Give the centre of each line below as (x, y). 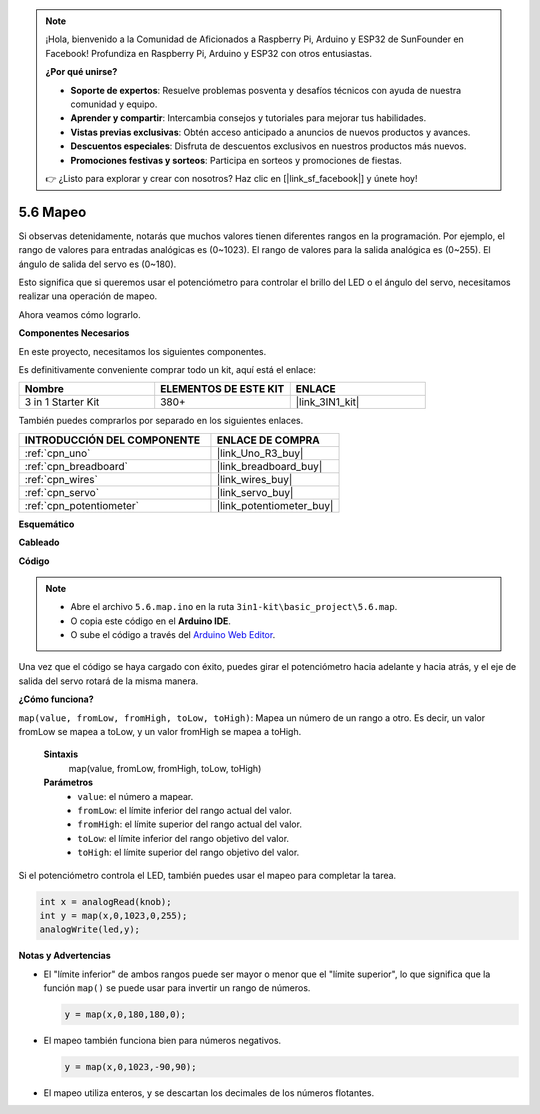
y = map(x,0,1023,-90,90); (130, 1067)
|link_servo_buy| (255, 492)
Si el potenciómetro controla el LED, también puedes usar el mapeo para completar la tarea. (207, 875)
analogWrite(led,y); (89, 929)
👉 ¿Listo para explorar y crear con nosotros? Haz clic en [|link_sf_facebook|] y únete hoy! (231, 178)
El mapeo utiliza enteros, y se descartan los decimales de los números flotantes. (209, 1093)
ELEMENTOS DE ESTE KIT (222, 389)
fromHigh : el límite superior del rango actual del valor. (189, 824)
